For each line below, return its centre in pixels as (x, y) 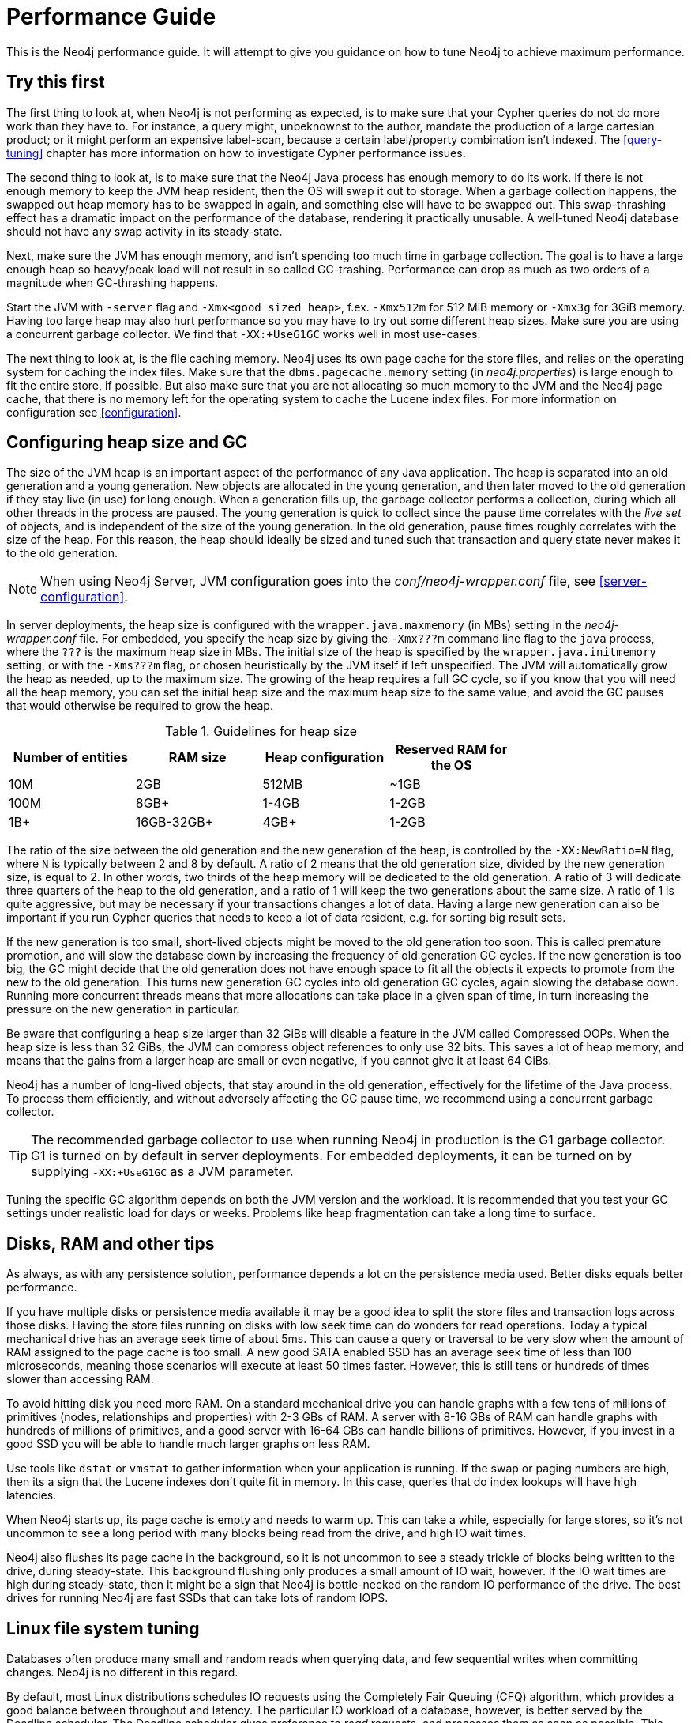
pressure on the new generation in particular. (123, 1009)
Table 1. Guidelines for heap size (261, 731)
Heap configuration (325, 758)
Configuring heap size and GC (127, 443)
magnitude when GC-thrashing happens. (113, 282)
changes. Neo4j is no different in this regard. (122, 1672)
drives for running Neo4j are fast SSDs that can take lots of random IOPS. (197, 1598)
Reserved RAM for (451, 750)
